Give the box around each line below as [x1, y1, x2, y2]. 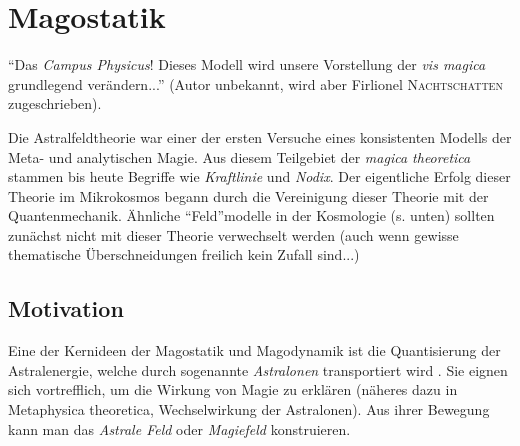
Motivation [8, 293, 124, 324]
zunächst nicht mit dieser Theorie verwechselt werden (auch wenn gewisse [8, 224, 459, 245]
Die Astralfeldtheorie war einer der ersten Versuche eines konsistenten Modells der [8, 126, 512, 147]
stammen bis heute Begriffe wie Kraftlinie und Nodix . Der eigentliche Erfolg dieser [8, 166, 511, 187]
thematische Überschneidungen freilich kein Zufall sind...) [8, 244, 360, 265]
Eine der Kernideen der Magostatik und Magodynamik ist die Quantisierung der [8, 340, 501, 361]
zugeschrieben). [8, 93, 102, 114]
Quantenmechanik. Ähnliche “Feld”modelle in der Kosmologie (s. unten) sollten [8, 205, 495, 226]
